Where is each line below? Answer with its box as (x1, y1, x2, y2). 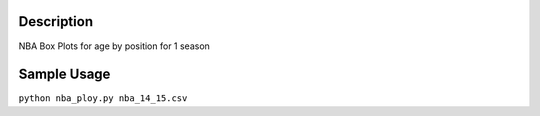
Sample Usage (18, 66, 111, 83)
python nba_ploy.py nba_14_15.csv (18, 93, 188, 104)
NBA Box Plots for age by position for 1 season (18, 40, 210, 52)
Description (18, 13, 94, 30)
